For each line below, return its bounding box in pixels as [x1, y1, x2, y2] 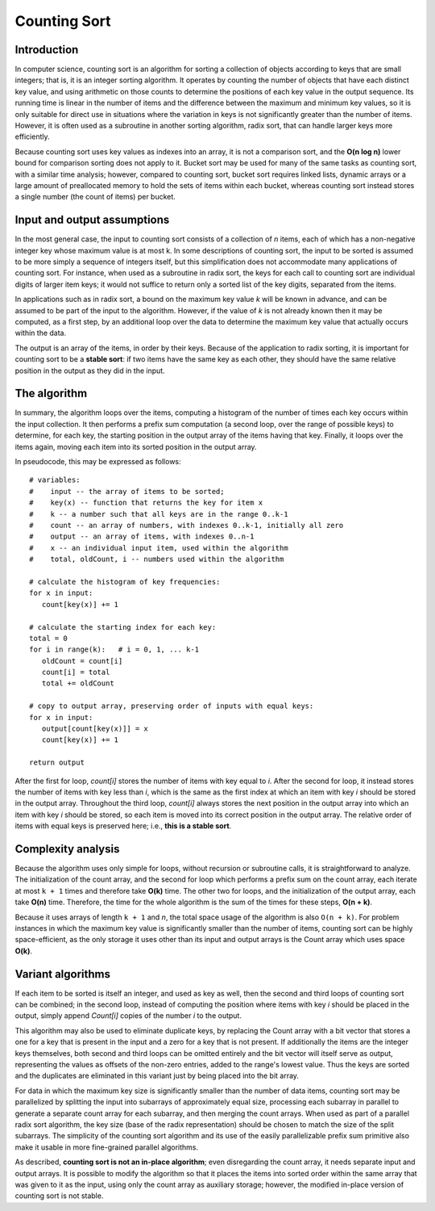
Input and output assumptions [14, 213, 170, 227]
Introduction [14, 43, 79, 57]
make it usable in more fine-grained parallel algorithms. [14, 1142, 199, 1152]
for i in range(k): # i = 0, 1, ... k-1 [29, 645, 200, 654]
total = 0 [29, 634, 68, 643]
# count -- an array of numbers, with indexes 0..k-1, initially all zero [29, 521, 344, 530]
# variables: [29, 476, 81, 484]
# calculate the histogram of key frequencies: [29, 577, 221, 586]
